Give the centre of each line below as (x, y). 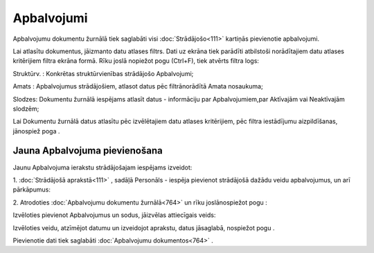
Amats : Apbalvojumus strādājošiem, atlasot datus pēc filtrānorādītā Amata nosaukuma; (138, 86)
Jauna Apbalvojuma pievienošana (88, 151)
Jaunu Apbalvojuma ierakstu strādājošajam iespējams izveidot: (103, 167)
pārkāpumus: (32, 189)
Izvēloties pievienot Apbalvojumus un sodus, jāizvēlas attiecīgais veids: (114, 215)
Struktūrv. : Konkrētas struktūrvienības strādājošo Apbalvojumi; (103, 73)
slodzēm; (26, 109)
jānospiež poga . (36, 131)
